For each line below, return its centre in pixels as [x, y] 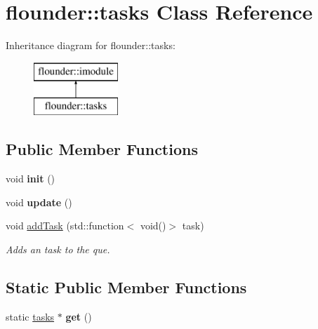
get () [79, 316]
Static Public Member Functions [126, 287]
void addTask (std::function [65, 226]
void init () [31, 179]
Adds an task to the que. [58, 249]
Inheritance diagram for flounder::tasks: [91, 45]
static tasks [30, 316]
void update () [39, 202]
